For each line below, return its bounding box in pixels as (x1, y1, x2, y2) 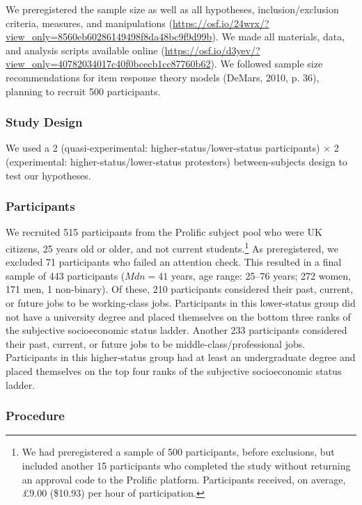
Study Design (6, 113, 83, 131)
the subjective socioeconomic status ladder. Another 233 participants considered (6, 323, 347, 337)
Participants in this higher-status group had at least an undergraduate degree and (6, 350, 356, 364)
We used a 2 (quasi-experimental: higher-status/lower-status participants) (6, 141, 320, 155)
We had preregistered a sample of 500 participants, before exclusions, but (22, 444, 335, 459)
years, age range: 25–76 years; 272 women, (171, 268, 351, 282)
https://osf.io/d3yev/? (164, 42, 260, 57)
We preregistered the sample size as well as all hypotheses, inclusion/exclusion (6, 2, 339, 16)
